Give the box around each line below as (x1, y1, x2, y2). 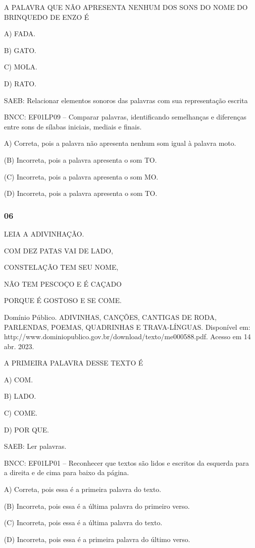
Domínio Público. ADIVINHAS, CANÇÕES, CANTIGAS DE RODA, (4, 311, 217, 322)
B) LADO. (4, 391, 36, 401)
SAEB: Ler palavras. (4, 441, 66, 451)
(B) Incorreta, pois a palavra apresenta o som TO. (4, 154, 157, 165)
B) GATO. (4, 45, 37, 55)
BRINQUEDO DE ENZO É (4, 11, 89, 22)
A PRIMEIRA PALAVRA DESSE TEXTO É (4, 358, 143, 368)
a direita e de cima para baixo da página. (4, 467, 129, 478)
